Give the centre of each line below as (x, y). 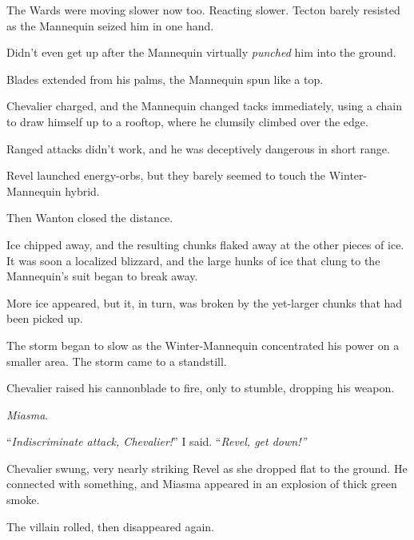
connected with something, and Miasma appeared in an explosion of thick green (202, 484)
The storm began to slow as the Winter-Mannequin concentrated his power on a (203, 345)
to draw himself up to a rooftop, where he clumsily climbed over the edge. (187, 121)
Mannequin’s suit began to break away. (102, 276)
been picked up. (45, 318)
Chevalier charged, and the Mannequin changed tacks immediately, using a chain (204, 106)
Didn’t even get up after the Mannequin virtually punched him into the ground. (201, 52)
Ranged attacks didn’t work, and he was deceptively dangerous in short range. (198, 148)
